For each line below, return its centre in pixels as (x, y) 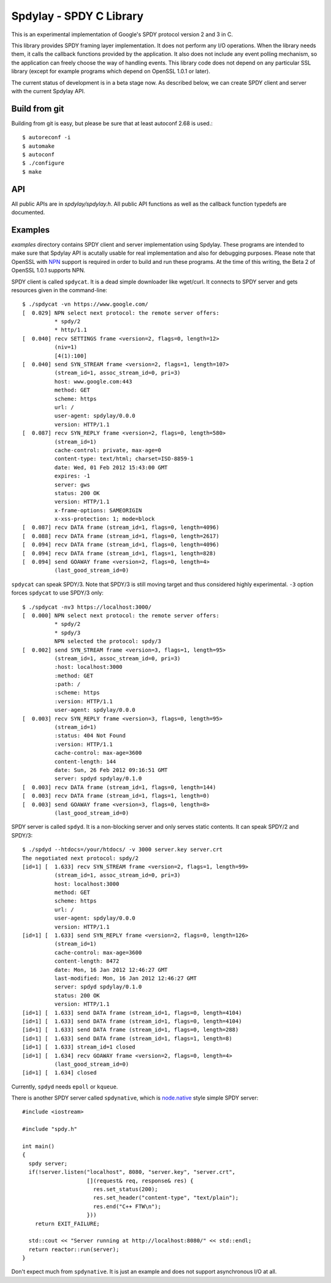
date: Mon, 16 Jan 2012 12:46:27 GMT (111, 970)
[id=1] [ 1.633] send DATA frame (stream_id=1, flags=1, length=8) (127, 1038)
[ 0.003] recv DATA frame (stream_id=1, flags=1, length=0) (116, 796)
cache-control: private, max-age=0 (108, 450)
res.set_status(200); (126, 1189)
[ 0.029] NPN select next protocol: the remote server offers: (121, 313)
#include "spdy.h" (50, 1129)
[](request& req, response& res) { (140, 1181)
